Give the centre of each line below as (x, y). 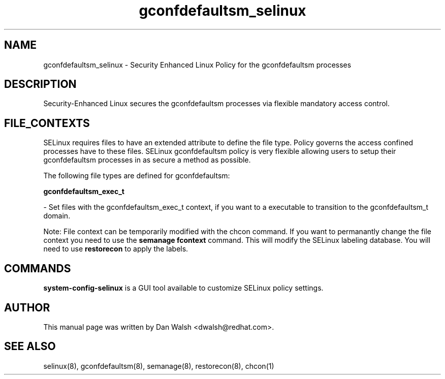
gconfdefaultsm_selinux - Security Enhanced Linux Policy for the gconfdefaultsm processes (197, 65)
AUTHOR (27, 307)
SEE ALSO (30, 346)
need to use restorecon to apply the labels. (116, 249)
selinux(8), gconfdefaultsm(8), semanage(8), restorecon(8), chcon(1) (159, 366)
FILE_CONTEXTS (47, 123)
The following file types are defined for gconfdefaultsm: (137, 176)
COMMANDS (38, 268)
